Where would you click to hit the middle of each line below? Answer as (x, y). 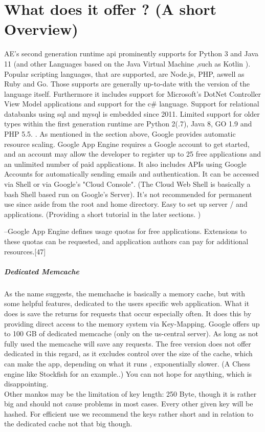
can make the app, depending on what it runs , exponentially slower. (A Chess (127, 363)
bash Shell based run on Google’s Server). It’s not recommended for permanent (128, 194)
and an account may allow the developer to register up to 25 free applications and (132, 154)
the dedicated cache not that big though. (68, 424)
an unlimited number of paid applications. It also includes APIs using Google (125, 164)
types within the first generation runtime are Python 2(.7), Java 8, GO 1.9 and (128, 124)
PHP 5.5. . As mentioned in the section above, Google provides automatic (120, 134)
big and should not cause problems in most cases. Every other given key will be (129, 404)
